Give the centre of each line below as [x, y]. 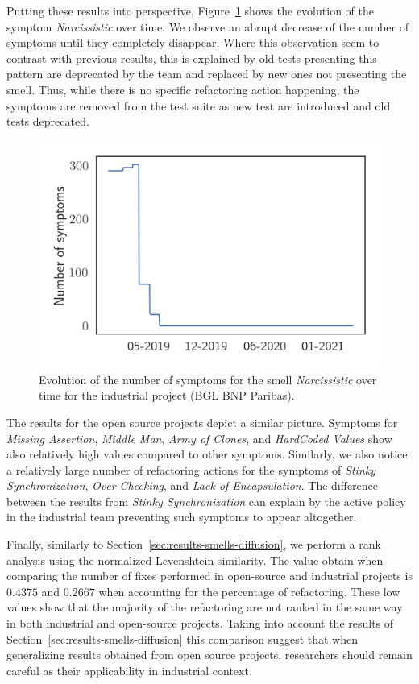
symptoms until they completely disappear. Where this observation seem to [193, 42]
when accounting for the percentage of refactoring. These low [249, 591]
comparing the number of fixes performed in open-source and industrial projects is [209, 576]
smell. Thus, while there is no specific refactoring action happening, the [183, 89]
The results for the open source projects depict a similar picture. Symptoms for [202, 422]
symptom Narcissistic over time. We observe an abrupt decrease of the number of [207, 26]
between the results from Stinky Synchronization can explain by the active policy [206, 501]
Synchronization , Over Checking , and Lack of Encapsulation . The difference [193, 485]
